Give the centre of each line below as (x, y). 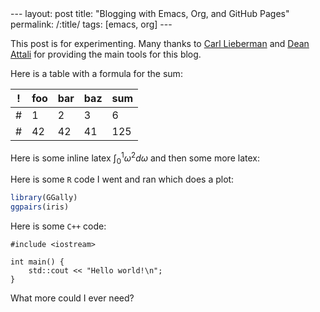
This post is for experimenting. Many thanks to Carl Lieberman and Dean (160, 43)
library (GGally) (44, 198)
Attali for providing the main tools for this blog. (106, 54)
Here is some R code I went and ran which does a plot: (122, 179)
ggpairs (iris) (40, 207)
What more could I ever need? (72, 298)
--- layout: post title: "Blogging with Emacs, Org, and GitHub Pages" (150, 13)
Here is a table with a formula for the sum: (96, 73)
